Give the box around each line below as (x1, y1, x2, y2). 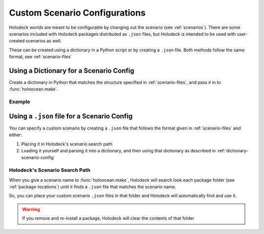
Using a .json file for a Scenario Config (9, 112, 133, 120)
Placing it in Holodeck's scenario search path (21, 141, 112, 147)
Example (9, 98, 30, 105)
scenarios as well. (25, 38, 62, 44)
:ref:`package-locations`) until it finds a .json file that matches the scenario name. (9, 184, 176, 190)
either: (9, 132, 22, 138)
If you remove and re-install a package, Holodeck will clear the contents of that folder (22, 215, 195, 221)
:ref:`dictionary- (217, 148, 249, 154)
